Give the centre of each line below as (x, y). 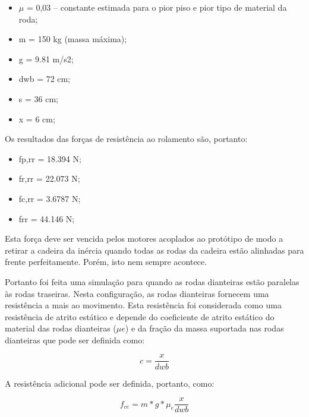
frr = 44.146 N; (47, 218)
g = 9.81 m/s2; (46, 59)
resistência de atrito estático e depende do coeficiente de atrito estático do (140, 316)
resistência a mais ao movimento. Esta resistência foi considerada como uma (143, 305)
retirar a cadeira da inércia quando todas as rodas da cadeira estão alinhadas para (154, 250)
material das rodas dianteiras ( (61, 328)
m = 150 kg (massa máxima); (73, 39)
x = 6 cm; (37, 119)
